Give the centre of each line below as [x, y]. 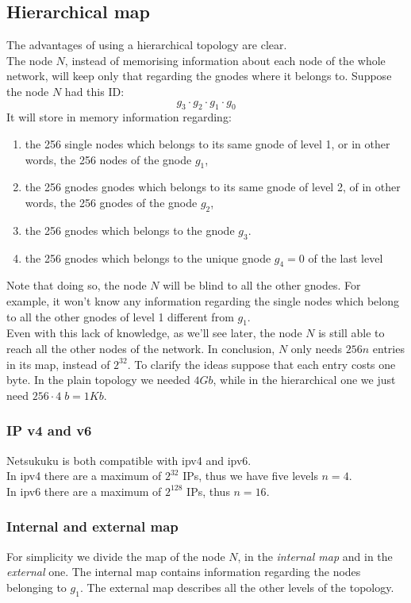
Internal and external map [92, 526]
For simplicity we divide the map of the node [116, 556]
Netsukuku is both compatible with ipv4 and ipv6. [129, 460]
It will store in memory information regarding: [119, 117]
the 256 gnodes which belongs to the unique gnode [148, 257]
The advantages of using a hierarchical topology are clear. [147, 45]
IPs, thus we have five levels [250, 476]
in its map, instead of [58, 364]
